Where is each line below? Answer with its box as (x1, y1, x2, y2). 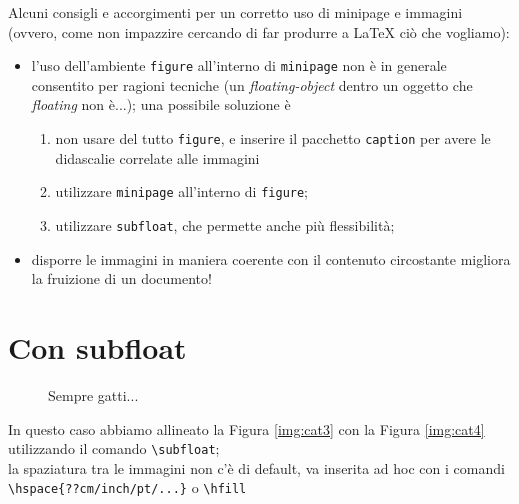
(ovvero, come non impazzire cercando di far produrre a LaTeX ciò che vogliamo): (8, 21, 510, 42)
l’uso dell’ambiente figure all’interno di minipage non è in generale (31, 55, 447, 76)
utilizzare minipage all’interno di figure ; (55, 181, 309, 202)
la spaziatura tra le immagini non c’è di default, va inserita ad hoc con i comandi (8, 457, 505, 478)
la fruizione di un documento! (31, 268, 212, 289)
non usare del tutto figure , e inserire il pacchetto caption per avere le (55, 128, 491, 149)
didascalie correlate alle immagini (55, 147, 260, 168)
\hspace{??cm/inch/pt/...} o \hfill (8, 477, 247, 498)
